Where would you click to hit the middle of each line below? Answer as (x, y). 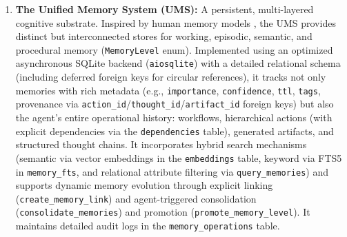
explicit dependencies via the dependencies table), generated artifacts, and (175, 131)
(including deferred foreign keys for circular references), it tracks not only (171, 77)
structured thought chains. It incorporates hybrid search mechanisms (161, 144)
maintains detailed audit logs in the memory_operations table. (148, 226)
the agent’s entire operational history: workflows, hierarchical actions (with (174, 117)
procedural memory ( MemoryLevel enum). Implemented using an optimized (174, 49)
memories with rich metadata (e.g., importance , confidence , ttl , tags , (168, 90)
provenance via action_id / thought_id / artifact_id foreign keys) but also (175, 104)
